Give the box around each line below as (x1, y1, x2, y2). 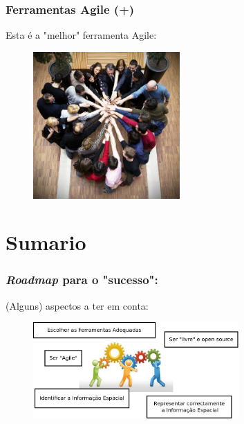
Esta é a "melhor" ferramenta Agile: (6, 28, 157, 42)
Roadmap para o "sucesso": (6, 271, 158, 288)
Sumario (6, 228, 86, 256)
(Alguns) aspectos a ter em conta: (6, 298, 149, 312)
